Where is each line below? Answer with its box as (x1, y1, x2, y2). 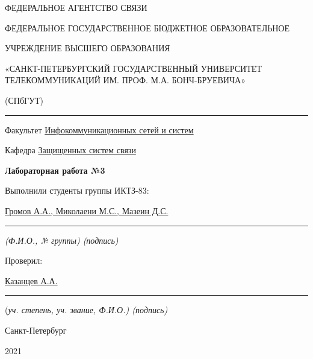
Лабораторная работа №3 (5, 164, 105, 176)
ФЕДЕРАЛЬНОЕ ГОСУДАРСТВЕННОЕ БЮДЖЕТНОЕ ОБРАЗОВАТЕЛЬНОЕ (5, 21, 290, 34)
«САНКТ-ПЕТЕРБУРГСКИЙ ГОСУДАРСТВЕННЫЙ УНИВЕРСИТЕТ (5, 62, 262, 74)
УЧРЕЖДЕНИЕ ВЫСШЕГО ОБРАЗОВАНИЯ (5, 42, 170, 54)
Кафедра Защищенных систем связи (5, 144, 136, 156)
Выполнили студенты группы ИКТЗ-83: (5, 184, 149, 197)
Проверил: (5, 254, 43, 267)
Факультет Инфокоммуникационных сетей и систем (5, 123, 194, 136)
